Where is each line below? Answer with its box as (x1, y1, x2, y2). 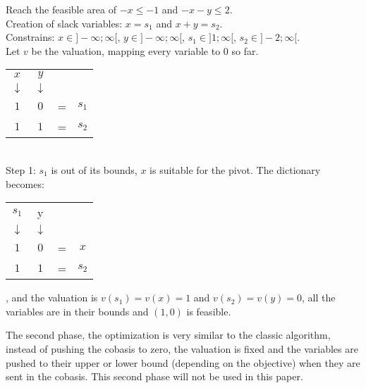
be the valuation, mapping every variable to (31, 43, 221, 58)
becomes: (6, 176, 44, 191)
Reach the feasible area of (6, 2, 117, 16)
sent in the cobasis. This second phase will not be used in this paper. (6, 369, 303, 384)
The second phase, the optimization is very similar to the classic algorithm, (6, 327, 331, 342)
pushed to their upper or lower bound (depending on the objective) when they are (6, 355, 360, 370)
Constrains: (6, 30, 55, 44)
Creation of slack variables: (6, 15, 123, 30)
